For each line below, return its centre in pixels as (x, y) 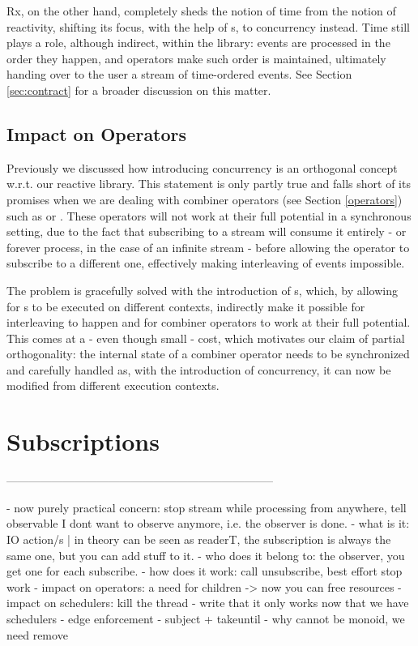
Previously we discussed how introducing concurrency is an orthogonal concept (202, 167)
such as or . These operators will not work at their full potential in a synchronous (209, 215)
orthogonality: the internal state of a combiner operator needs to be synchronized (208, 354)
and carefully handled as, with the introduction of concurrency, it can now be (199, 369)
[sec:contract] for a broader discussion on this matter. (139, 90)
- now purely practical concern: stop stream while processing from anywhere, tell (207, 507)
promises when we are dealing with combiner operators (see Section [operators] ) (205, 199)
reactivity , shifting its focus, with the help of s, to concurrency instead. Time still (208, 26)
